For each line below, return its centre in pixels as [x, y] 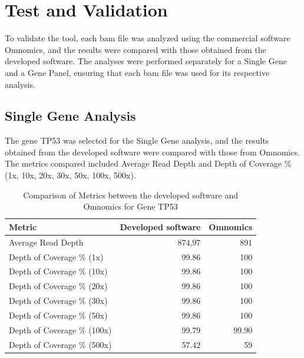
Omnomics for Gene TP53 [130, 206]
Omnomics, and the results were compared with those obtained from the [136, 49]
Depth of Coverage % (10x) [58, 271]
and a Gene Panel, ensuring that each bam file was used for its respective [137, 72]
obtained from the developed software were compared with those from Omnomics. [152, 152]
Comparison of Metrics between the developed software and [130, 195]
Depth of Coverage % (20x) [58, 286]
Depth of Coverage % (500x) [60, 344]
